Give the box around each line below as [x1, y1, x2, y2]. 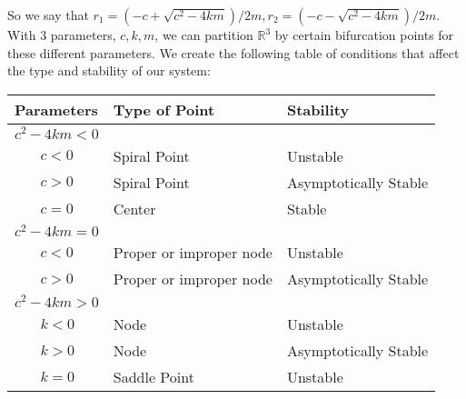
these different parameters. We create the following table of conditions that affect [7, 43, 460, 62]
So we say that [7, 5, 89, 24]
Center [113, 197, 156, 219]
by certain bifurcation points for [274, 25, 454, 44]
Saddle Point [113, 366, 194, 388]
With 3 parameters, [7, 25, 116, 44]
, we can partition [154, 25, 253, 44]
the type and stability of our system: [7, 61, 211, 80]
